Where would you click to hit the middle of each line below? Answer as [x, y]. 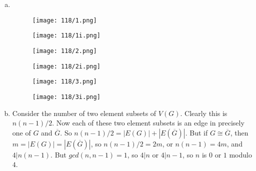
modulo [240, 154]
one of [21, 132]
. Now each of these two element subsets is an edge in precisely [148, 123]
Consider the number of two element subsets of [84, 113]
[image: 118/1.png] [64, 20]
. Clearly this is [204, 113]
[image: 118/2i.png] [66, 66]
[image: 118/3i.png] [66, 97]
